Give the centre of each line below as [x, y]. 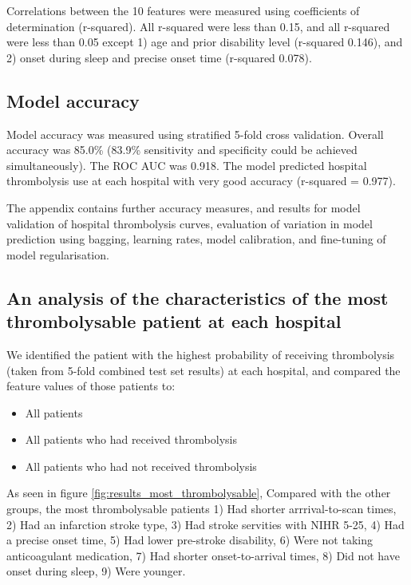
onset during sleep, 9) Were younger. [96, 571]
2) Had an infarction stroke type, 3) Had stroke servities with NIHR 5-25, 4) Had [205, 524]
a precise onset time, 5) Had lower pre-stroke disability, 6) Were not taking [190, 540]
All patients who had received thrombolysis [131, 439]
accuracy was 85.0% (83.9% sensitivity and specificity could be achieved [182, 150]
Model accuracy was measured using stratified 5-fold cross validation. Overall [195, 134]
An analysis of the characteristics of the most [198, 297]
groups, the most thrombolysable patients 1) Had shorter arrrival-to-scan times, [202, 509]
